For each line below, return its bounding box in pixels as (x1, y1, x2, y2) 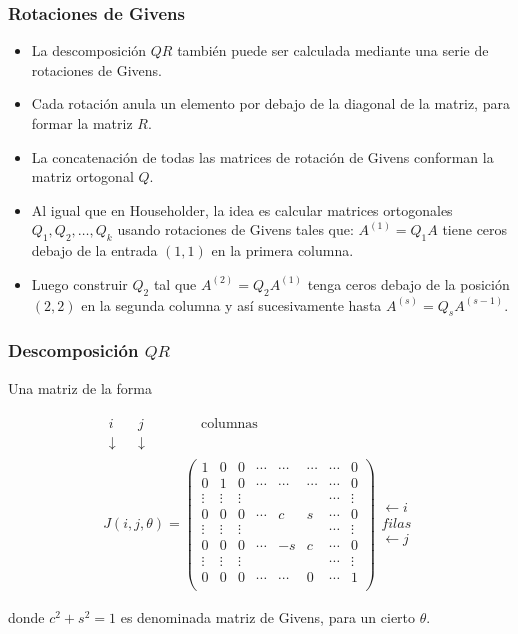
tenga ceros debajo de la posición (307, 273, 510, 294)
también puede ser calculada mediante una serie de (177, 40, 489, 61)
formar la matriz (31, 113, 133, 133)
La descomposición (31, 40, 147, 61)
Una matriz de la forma (8, 377, 152, 398)
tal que (153, 273, 197, 294)
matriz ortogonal (31, 166, 134, 187)
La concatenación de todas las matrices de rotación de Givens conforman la (31, 146, 494, 167)
